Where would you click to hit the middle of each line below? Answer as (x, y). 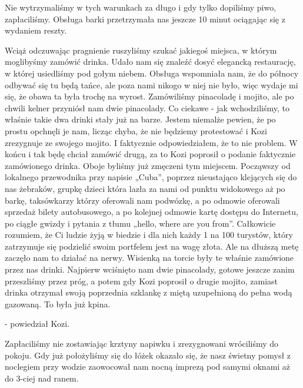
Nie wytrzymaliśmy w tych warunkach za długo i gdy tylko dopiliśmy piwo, (141, 7)
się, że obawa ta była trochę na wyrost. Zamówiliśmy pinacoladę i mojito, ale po (149, 96)
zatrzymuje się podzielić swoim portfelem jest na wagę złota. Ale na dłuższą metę (152, 246)
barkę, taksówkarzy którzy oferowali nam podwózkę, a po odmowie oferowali (142, 200)
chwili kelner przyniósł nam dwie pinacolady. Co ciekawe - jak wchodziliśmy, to (147, 107)
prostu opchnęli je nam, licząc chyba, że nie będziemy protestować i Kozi (136, 130)
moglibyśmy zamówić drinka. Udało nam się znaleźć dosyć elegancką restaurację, (150, 62)
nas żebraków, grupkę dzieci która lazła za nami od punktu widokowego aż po (145, 188)
